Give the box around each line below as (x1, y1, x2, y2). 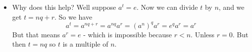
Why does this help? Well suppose (12, 2, 116, 12)
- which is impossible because (83, 29, 172, 39)
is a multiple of (62, 39, 108, 49)
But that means (12, 29, 60, 39)
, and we (218, 2, 245, 12)
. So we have (54, 11, 93, 22)
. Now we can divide (136, 2, 198, 12)
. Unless (191, 29, 215, 39)
